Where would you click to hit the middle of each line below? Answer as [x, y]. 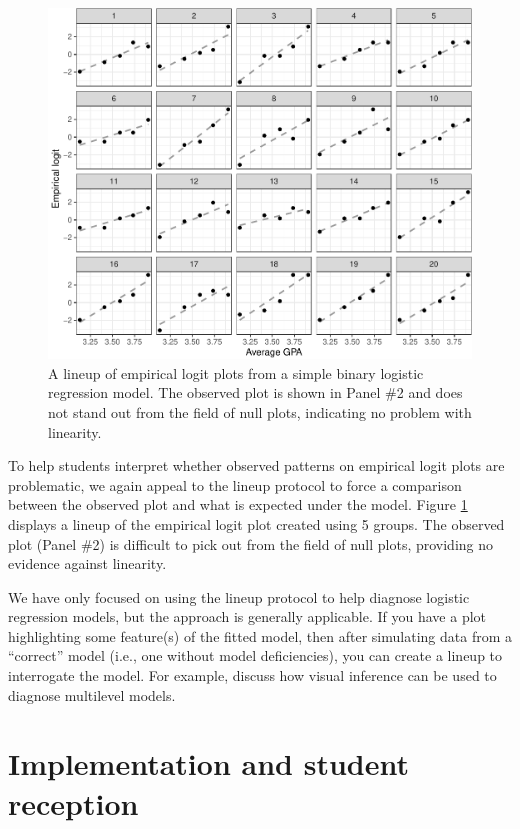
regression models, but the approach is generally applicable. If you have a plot [247, 616]
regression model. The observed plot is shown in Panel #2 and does [255, 392]
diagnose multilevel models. [92, 694]
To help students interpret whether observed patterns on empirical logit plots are [256, 465]
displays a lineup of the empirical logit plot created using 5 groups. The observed [256, 523]
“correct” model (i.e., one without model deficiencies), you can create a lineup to [255, 655]
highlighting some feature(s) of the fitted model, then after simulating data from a [260, 635]
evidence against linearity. [87, 563]
